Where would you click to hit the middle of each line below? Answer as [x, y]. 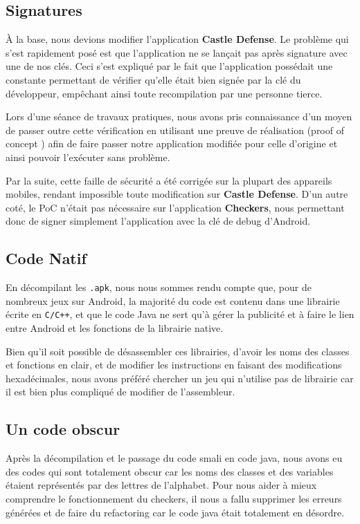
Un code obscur [63, 429]
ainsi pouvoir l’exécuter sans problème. [88, 157]
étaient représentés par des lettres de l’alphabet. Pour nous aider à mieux [161, 485]
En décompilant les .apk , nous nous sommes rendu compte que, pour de [159, 287]
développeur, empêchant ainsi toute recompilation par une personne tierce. [164, 93]
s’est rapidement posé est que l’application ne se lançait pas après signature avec [177, 52]
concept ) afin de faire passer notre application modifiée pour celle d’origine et [172, 143]
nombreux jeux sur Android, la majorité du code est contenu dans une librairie [173, 300]
